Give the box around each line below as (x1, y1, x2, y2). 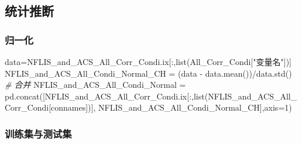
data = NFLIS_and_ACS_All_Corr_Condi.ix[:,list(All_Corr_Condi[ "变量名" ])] (5, 56, 291, 67)
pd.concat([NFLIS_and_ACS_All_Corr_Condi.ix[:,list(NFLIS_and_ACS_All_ (5, 90, 297, 102)
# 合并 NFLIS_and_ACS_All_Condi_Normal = (5, 78, 186, 91)
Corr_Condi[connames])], (5, 101, 96, 114)
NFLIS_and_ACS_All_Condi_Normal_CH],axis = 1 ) (98, 101, 292, 114)
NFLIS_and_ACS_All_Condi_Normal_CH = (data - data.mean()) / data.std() (5, 67, 292, 79)
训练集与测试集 (5, 126, 72, 140)
